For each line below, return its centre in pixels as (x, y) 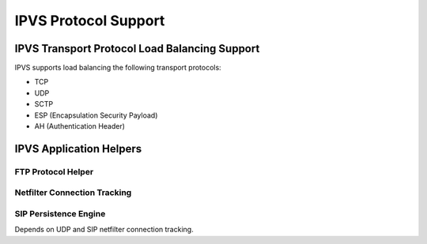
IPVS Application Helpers (78, 149)
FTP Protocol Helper (54, 171)
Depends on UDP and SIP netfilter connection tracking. (104, 230)
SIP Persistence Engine (60, 213)
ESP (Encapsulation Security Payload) (96, 115)
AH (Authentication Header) (80, 126)
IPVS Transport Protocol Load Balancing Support (137, 49)
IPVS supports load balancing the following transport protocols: (118, 68)
